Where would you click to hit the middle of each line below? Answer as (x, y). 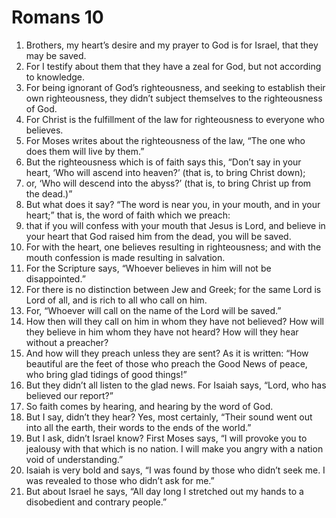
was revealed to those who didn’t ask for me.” (120, 480)
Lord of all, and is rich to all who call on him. (116, 300)
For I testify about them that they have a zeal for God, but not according (173, 66)
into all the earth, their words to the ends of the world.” (138, 427)
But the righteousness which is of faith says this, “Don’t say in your (163, 162)
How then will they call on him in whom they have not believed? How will (174, 321)
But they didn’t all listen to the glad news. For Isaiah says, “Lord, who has (176, 385)
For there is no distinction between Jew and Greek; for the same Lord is (173, 289)
